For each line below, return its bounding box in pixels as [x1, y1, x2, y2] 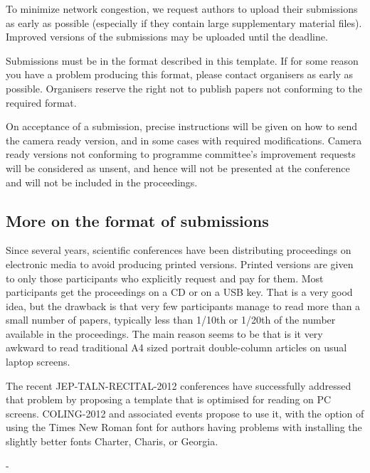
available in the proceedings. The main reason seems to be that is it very [6, 326, 323, 341]
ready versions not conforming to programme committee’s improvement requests [6, 147, 356, 161]
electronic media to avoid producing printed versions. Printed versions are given [6, 256, 354, 271]
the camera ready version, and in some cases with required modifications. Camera [6, 132, 362, 147]
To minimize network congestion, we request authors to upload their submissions [6, 1, 358, 16]
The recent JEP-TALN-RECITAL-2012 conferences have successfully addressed [6, 378, 351, 393]
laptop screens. [6, 354, 70, 369]
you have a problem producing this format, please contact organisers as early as [6, 67, 353, 82]
